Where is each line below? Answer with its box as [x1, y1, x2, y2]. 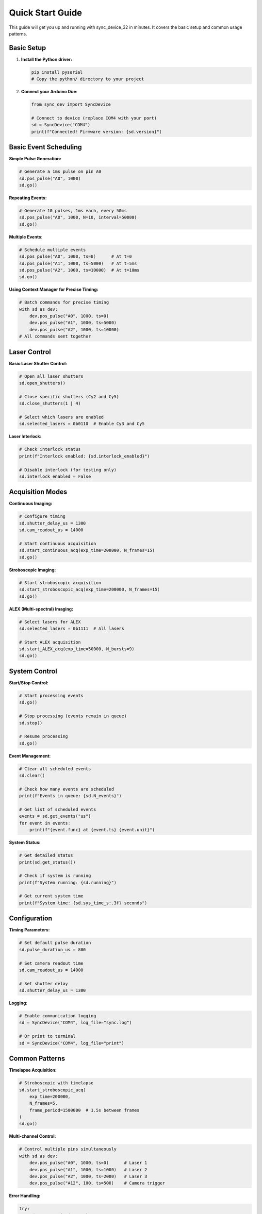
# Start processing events [19, 692, 83, 698]
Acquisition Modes [9, 488, 67, 496]
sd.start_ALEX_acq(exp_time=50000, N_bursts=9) [19, 646, 134, 652]
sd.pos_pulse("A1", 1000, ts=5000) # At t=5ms [19, 260, 137, 266]
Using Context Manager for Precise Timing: [9, 287, 98, 292]
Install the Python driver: [21, 56, 72, 62]
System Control [9, 667, 58, 675]
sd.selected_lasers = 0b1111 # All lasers [19, 625, 125, 631]
